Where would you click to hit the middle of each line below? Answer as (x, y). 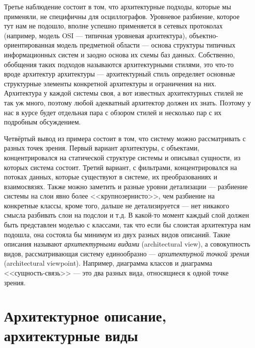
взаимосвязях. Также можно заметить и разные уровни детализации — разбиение (126, 186)
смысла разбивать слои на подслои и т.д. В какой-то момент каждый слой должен (127, 215)
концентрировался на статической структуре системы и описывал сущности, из (122, 157)
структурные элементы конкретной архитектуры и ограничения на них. (110, 83)
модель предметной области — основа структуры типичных (146, 45)
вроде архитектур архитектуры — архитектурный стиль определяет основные (120, 74)
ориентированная (29, 45)
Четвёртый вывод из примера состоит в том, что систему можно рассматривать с (125, 138)
